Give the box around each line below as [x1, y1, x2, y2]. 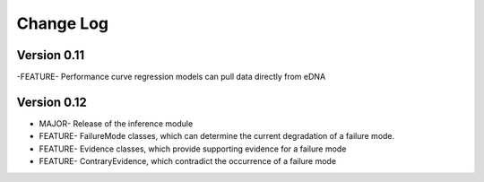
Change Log [16, 13, 109, 33]
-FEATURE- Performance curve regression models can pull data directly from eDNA [16, 72, 326, 82]
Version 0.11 [16, 48, 85, 63]
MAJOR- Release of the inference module [39, 117, 194, 129]
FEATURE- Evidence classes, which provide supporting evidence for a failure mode [39, 143, 347, 154]
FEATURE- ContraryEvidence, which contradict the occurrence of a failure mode [39, 156, 336, 167]
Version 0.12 [16, 94, 87, 109]
